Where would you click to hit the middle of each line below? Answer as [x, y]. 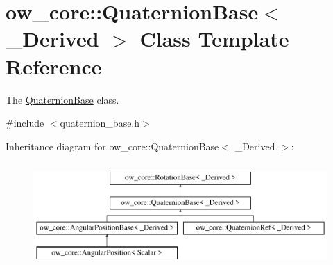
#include [25, 123]
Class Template [214, 39]
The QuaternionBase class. [62, 99]
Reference [54, 66]
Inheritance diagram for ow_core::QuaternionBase [112, 146]
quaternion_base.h [100, 123]
